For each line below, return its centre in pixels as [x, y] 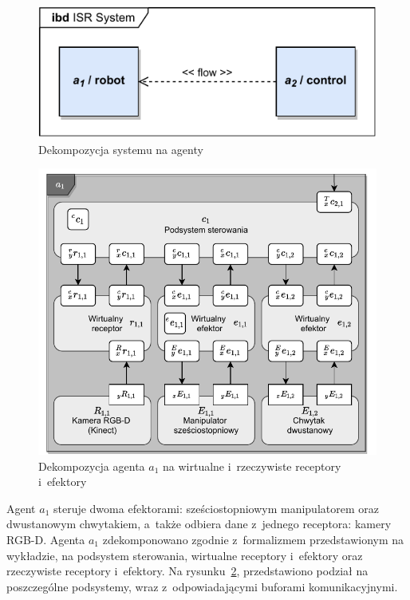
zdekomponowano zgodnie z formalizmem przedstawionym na [253, 539]
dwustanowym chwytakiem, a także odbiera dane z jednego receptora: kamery [199, 524]
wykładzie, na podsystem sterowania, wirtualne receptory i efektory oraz [185, 555]
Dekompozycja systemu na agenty [121, 149]
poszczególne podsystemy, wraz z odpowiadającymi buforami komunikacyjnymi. [202, 586]
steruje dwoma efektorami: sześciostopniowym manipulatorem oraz [216, 508]
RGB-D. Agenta [46, 539]
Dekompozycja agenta [92, 466]
